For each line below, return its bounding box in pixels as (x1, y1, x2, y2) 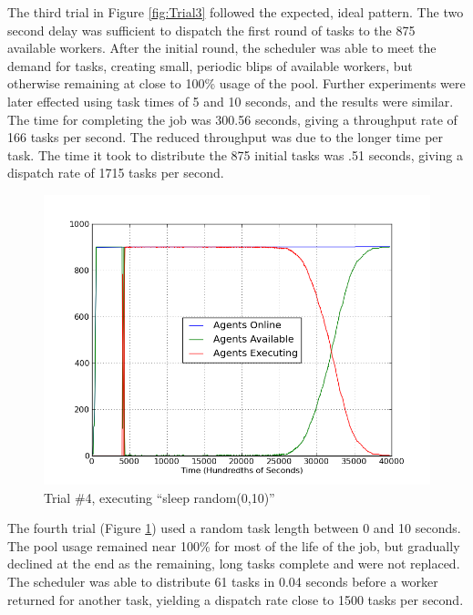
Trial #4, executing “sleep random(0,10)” (44, 487, 275, 507)
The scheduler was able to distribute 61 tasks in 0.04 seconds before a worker (7, 571, 438, 590)
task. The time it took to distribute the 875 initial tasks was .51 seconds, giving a (7, 145, 463, 164)
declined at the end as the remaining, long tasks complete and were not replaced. (7, 554, 460, 573)
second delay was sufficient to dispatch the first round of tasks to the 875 (7, 20, 416, 39)
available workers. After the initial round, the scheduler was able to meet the (7, 38, 437, 57)
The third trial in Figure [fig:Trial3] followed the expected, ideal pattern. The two (7, 3, 464, 21)
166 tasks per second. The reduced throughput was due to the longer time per (7, 128, 444, 147)
